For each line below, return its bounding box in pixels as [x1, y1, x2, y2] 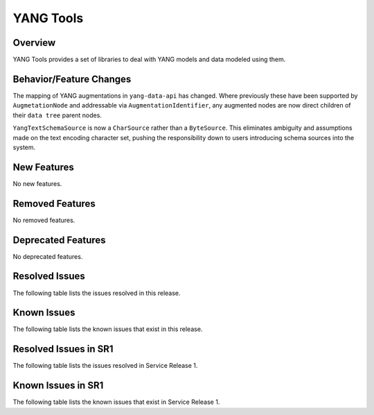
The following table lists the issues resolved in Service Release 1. [12, 362, 198, 370]
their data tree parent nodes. [12, 111, 102, 119]
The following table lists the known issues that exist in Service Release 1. [12, 398, 220, 406]
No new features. [12, 179, 62, 187]
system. [12, 143, 36, 151]
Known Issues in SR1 [12, 380, 104, 391]
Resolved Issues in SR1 [12, 344, 114, 355]
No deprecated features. [12, 252, 83, 260]
